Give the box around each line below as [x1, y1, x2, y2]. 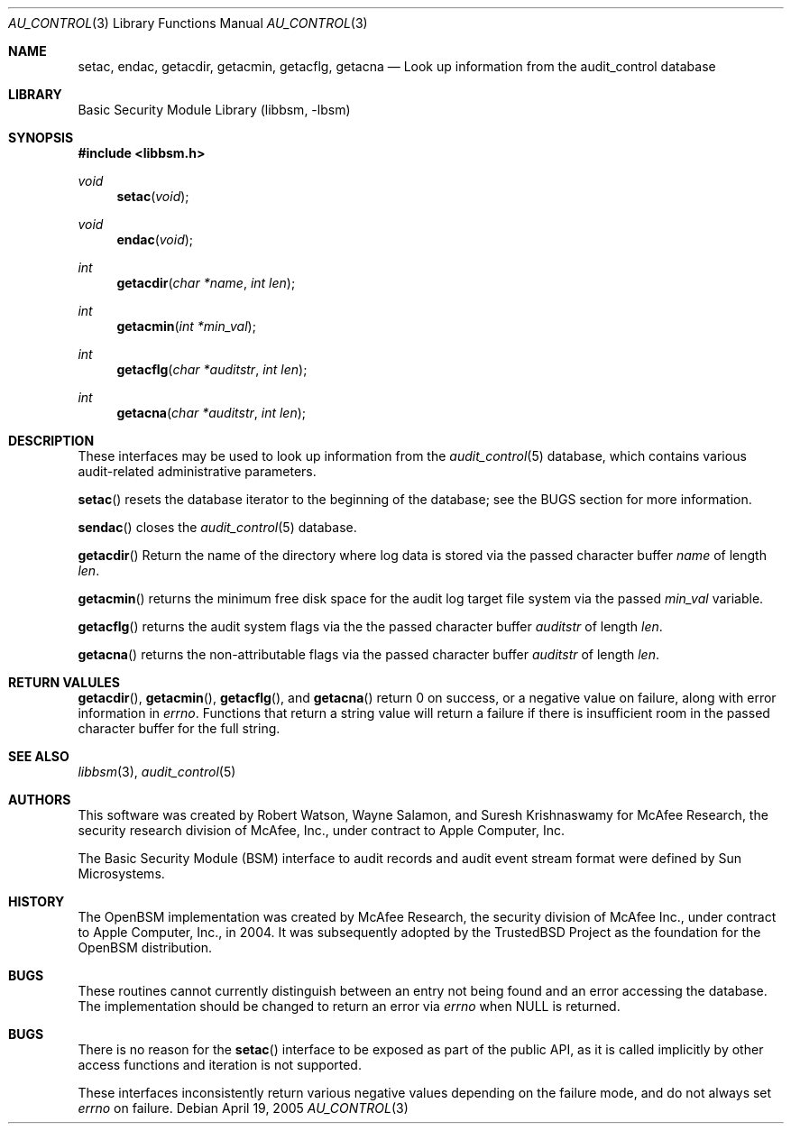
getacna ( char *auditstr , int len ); [116, 405, 307, 420]
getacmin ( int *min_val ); [116, 318, 256, 334]
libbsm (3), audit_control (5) [78, 764, 236, 779]
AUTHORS [8, 792, 71, 807]
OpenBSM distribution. [78, 940, 213, 955]
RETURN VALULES [8, 675, 121, 690]
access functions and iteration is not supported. [78, 1057, 362, 1072]
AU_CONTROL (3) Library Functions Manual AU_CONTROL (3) [8, 15, 368, 31]
